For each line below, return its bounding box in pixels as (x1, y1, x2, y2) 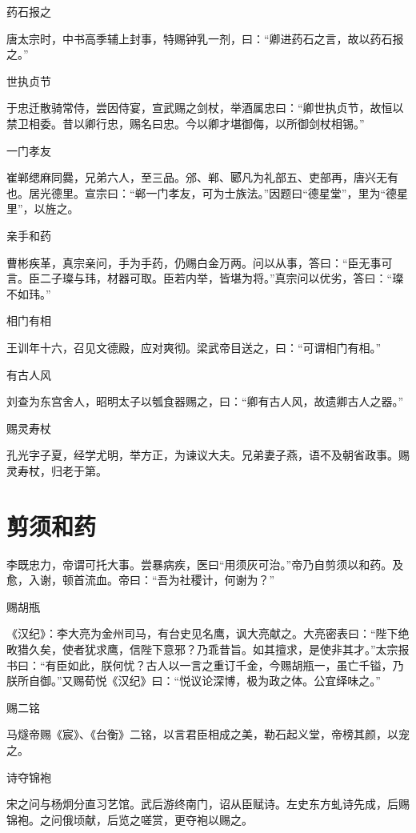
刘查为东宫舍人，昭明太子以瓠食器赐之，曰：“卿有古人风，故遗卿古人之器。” (6, 393, 404, 410)
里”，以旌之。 (6, 200, 79, 217)
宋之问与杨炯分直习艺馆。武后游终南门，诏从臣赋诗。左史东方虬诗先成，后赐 (6, 795, 410, 812)
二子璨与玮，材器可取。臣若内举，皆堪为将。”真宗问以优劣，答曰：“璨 (39, 270, 404, 286)
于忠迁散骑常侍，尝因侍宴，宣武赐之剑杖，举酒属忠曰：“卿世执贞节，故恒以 (6, 99, 404, 116)
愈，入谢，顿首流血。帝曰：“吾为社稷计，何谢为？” (6, 571, 275, 588)
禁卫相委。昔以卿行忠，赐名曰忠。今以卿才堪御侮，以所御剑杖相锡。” (6, 114, 365, 131)
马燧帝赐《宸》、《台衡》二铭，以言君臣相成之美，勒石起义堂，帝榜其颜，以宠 (6, 726, 410, 743)
